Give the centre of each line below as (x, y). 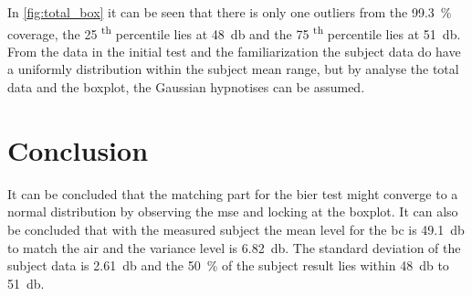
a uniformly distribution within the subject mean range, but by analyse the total (233, 69)
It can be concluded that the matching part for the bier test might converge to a (233, 193)
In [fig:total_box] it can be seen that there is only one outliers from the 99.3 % (230, 12)
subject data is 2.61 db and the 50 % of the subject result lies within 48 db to (228, 265)
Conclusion (78, 149)
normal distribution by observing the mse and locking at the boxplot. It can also (233, 211)
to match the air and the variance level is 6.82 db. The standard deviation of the (234, 247)
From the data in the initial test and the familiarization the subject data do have (234, 51)
